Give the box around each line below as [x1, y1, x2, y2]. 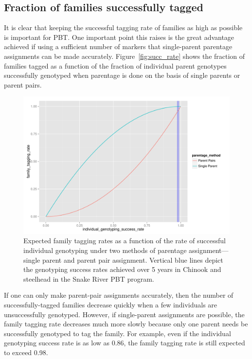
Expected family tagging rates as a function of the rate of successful [23, 235, 226, 246]
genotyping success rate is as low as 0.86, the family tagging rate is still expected [4, 338, 245, 348]
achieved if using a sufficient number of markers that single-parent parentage [4, 41, 233, 52]
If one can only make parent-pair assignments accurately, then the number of [4, 290, 234, 300]
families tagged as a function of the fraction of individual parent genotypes [4, 60, 227, 71]
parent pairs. [4, 79, 42, 90]
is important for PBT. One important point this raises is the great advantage [4, 32, 234, 42]
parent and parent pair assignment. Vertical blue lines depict [42, 254, 223, 265]
